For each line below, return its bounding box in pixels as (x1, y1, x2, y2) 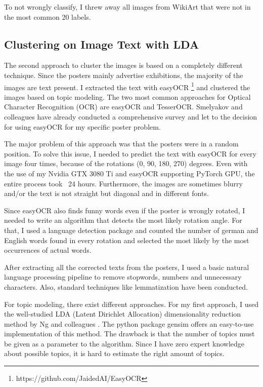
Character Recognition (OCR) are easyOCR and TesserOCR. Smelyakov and (4, 101, 243, 112)
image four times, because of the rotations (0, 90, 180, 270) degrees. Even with (4, 158, 248, 169)
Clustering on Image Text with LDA (4, 36, 199, 52)
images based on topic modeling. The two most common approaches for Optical (4, 91, 251, 102)
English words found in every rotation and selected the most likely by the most (4, 235, 249, 245)
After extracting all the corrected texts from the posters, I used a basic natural (4, 261, 249, 272)
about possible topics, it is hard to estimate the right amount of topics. (4, 348, 225, 359)
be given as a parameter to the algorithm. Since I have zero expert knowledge (4, 338, 245, 349)
